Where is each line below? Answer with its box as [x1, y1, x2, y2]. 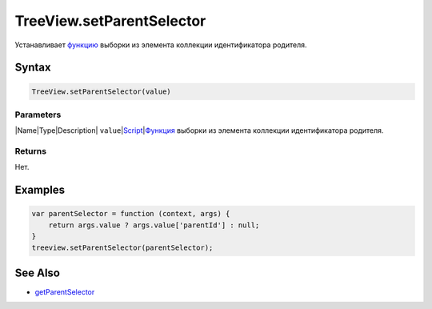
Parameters [14, 109, 62, 120]
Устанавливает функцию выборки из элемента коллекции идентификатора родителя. [14, 40, 307, 50]
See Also [14, 267, 60, 279]
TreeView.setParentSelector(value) [31, 86, 171, 96]
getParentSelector [34, 287, 95, 297]
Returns [14, 146, 47, 157]
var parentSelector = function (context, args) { [31, 209, 230, 219]
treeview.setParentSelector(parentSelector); [31, 243, 214, 252]
